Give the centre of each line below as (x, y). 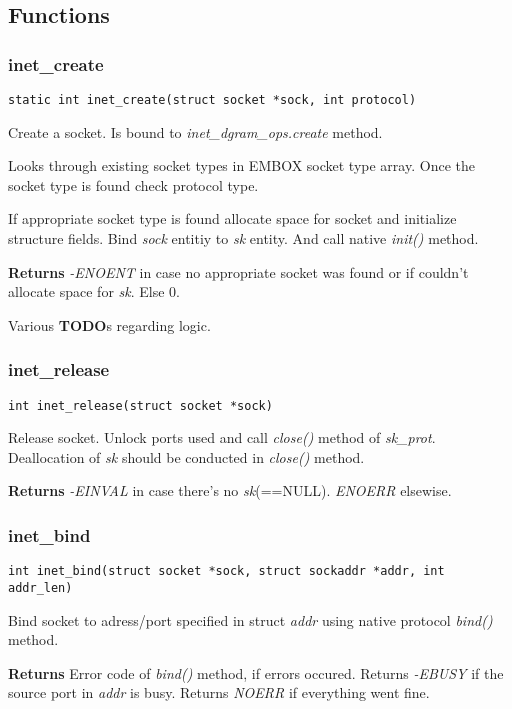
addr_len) (40, 587)
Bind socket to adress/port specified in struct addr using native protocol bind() (250, 619)
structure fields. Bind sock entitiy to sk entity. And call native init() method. (243, 238)
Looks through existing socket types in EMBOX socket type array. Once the (241, 165)
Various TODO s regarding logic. (109, 324)
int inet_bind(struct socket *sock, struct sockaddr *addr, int (226, 571)
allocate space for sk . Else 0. (94, 291)
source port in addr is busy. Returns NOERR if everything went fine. (219, 692)
